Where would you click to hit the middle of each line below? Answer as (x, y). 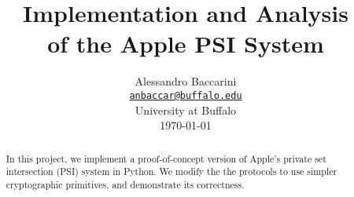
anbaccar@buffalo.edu (186, 95)
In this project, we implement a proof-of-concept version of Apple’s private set (166, 158)
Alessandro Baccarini (186, 81)
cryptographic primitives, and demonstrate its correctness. (125, 184)
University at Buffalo (186, 109)
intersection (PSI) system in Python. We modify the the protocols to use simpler (171, 171)
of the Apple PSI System (186, 44)
